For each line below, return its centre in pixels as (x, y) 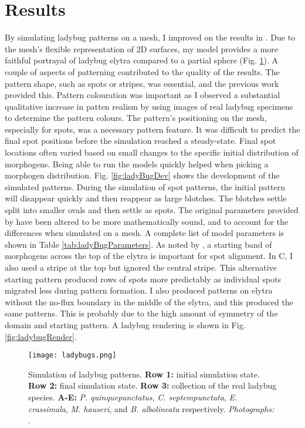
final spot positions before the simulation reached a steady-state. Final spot (140, 141)
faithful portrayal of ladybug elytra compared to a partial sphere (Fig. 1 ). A (142, 60)
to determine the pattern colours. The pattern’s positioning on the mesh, (136, 118)
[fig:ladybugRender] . (41, 336)
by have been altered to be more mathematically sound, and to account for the (147, 221)
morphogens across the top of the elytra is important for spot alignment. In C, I (149, 256)
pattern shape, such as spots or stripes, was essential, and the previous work (142, 83)
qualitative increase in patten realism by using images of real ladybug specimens (149, 106)
